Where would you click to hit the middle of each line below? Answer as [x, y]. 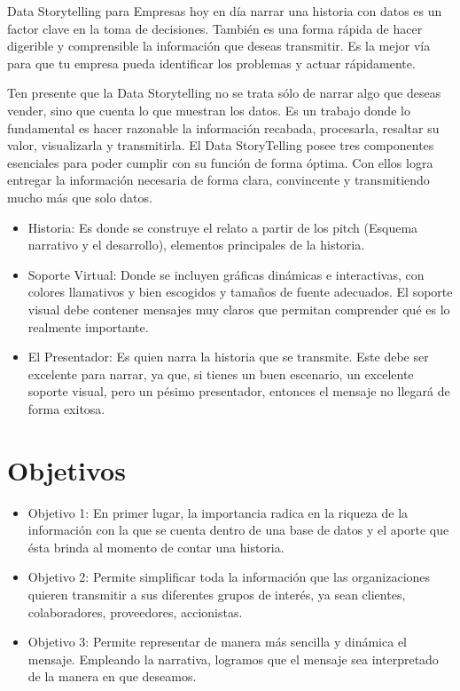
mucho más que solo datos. [80, 197]
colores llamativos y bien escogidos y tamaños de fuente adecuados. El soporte [240, 292]
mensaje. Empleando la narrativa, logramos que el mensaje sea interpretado [233, 659]
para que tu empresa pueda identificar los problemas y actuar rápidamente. [211, 63]
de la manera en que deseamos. [112, 676]
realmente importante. [88, 326]
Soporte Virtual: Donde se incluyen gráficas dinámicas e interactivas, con [226, 274]
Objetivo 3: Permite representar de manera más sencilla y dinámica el [217, 642]
